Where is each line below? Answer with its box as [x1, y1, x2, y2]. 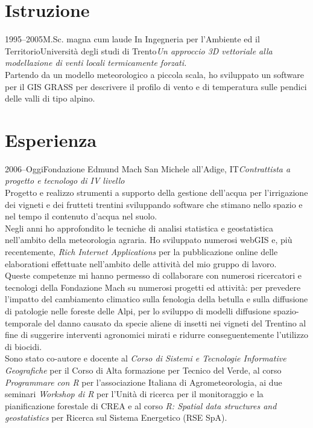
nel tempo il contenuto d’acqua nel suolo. [5, 210, 157, 222]
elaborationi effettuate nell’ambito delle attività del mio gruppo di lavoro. [5, 257, 277, 270]
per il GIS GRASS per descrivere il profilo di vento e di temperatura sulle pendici [5, 80, 307, 92]
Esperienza [5, 127, 97, 152]
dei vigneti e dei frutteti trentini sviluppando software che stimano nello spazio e [5, 198, 303, 210]
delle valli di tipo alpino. [5, 92, 95, 105]
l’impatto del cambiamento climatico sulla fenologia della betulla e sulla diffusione [5, 293, 308, 305]
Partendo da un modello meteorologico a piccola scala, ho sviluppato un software [5, 68, 304, 80]
